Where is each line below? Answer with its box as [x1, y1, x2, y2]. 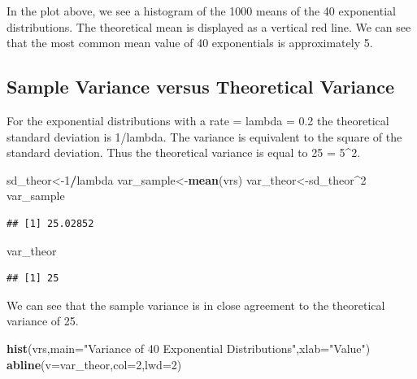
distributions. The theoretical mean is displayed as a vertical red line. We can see [7, 18, 411, 35]
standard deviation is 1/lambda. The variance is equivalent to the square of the [7, 128, 402, 145]
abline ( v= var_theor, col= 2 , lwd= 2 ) [7, 355, 182, 372]
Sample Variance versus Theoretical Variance [7, 74, 395, 99]
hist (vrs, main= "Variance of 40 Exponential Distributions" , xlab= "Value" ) [7, 339, 371, 356]
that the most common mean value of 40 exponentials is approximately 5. [7, 34, 373, 51]
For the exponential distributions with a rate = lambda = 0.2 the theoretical [7, 111, 389, 129]
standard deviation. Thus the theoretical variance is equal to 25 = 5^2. [7, 144, 361, 161]
